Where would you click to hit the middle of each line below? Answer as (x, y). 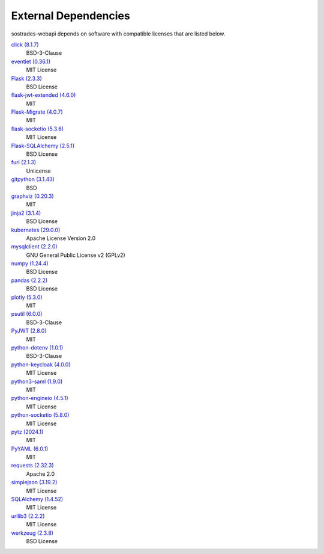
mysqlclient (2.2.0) (34, 247)
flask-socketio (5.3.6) (37, 129)
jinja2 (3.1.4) (26, 213)
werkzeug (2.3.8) (32, 533)
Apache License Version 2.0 (61, 238)
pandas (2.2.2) (29, 280)
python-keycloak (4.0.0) (41, 365)
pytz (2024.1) (27, 432)
